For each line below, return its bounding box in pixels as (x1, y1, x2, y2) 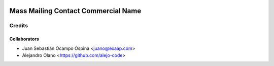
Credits (9, 22, 28, 29)
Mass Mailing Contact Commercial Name (9, 7, 142, 15)
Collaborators (9, 36, 39, 42)
